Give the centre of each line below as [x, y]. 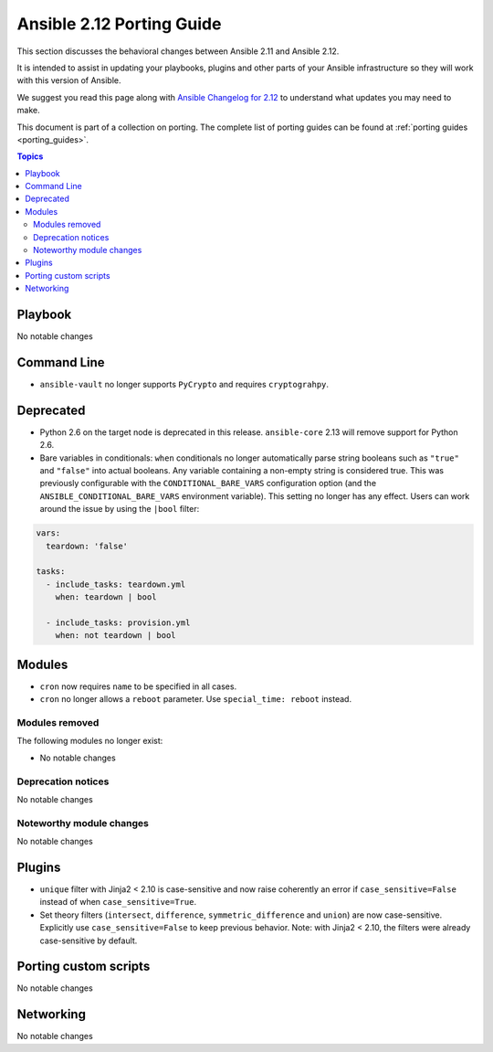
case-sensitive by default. [89, 940]
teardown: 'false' [87, 546]
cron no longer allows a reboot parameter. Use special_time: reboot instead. [195, 699]
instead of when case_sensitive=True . [118, 902]
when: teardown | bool [106, 597]
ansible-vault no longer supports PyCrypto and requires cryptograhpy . [184, 384]
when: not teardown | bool [116, 636]
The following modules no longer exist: [90, 741]
